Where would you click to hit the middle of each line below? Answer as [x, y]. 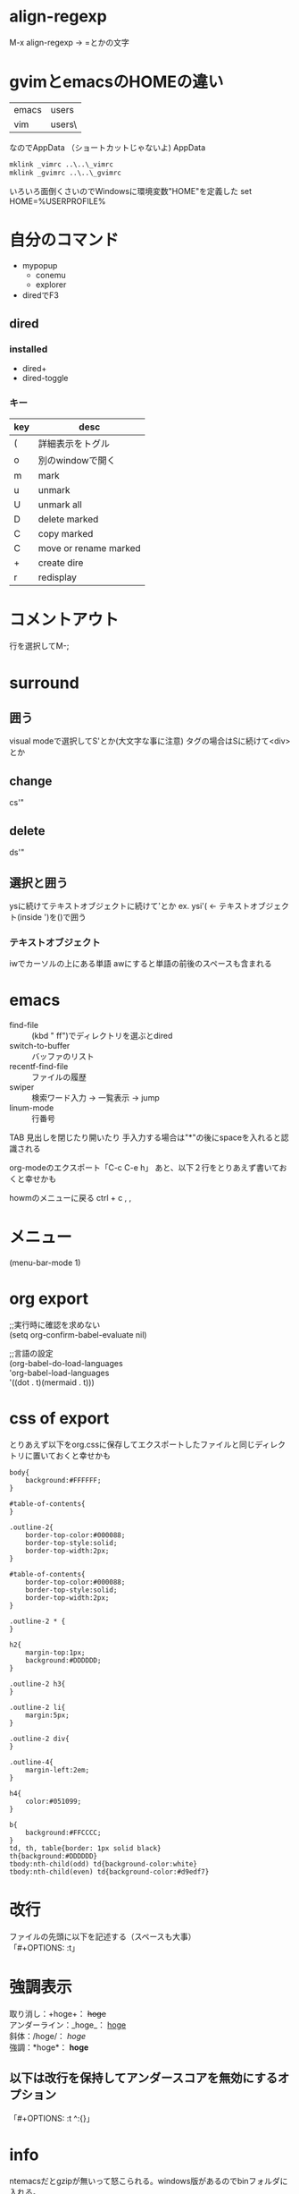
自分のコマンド [64, 240]
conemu [50, 275]
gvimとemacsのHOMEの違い [116, 82]
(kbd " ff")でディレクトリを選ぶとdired [102, 1036]
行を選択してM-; [39, 646]
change [31, 781]
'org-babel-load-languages [59, 1373]
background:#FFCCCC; [63, 1833]
